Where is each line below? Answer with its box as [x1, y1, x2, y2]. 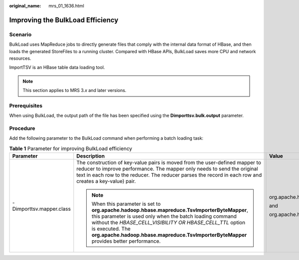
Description [76, 153, 105, 160]
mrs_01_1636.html [48, 3, 84, 8]
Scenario [9, 31, 32, 38]
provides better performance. [91, 238, 161, 245]
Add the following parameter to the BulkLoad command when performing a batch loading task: [9, 135, 204, 141]
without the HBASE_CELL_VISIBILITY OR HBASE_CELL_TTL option [91, 219, 246, 226]
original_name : [9, 3, 41, 8]
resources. [9, 55, 31, 61]
